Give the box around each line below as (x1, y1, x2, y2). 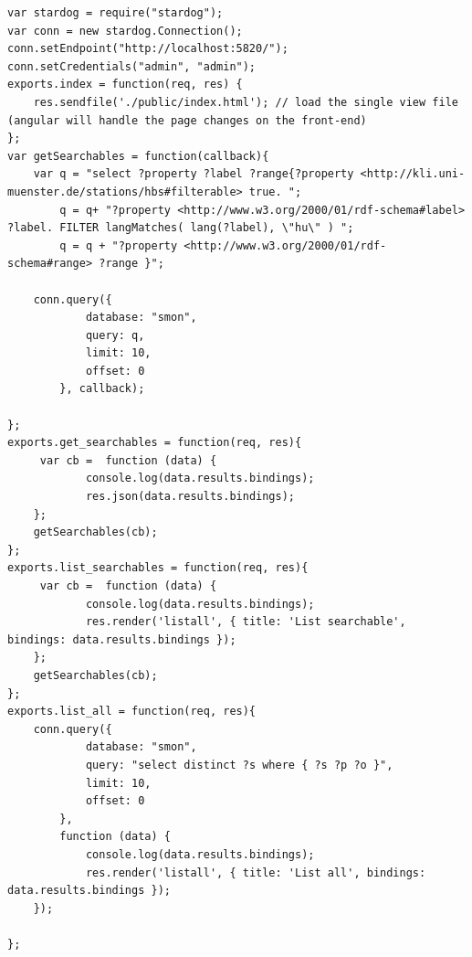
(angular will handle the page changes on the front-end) (7, 113, 367, 127)
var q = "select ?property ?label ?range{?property (33, 167, 354, 181)
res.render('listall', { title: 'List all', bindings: (85, 866, 426, 879)
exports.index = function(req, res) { (7, 78, 243, 91)
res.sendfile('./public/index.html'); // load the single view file (33, 95, 458, 109)
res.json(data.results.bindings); (85, 490, 295, 504)
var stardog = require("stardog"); (7, 6, 224, 19)
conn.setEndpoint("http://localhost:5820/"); (7, 42, 288, 56)
